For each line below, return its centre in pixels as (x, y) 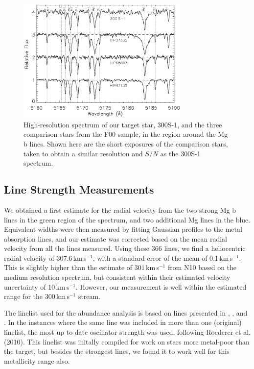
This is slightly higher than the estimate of (68, 267)
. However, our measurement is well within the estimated (161, 286)
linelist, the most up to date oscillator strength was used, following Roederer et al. (127, 332)
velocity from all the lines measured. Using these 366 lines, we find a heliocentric (125, 248)
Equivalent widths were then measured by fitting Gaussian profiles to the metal (123, 229)
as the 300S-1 (180, 153)
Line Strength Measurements (79, 189)
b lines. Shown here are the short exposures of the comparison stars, (126, 143)
